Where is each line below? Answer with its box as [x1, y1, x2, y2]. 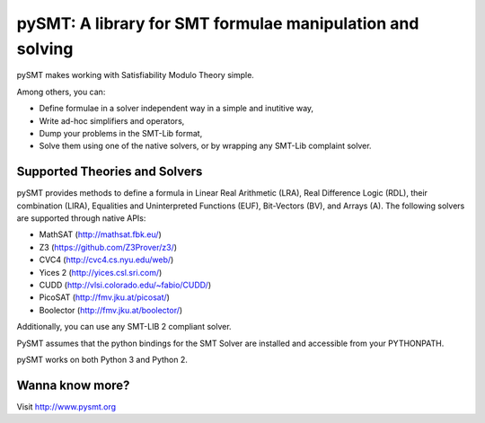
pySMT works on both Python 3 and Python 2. [16, 354, 188, 365]
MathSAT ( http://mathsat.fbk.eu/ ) [39, 229, 162, 240]
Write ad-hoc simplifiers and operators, [39, 115, 185, 126]
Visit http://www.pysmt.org [16, 401, 117, 412]
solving [16, 39, 74, 58]
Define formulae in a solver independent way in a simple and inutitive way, [39, 103, 314, 114]
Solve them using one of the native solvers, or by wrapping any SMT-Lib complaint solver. [39, 140, 372, 152]
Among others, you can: [16, 86, 106, 97]
